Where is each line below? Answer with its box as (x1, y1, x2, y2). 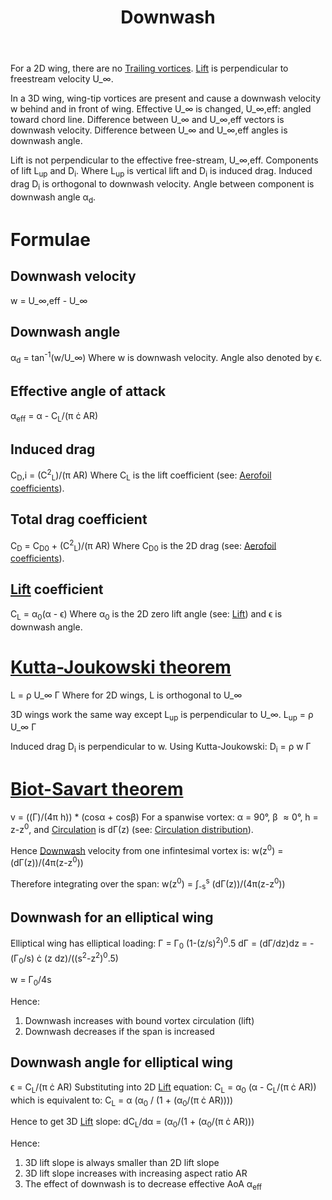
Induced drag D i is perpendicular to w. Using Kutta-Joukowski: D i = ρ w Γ (10, 741, 312, 755)
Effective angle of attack (10, 383, 167, 400)
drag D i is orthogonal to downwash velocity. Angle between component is (10, 177, 315, 192)
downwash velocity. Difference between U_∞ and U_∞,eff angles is (10, 124, 288, 136)
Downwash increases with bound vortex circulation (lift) (24, 1015, 255, 1026)
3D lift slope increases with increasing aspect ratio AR (24, 1167, 248, 1180)
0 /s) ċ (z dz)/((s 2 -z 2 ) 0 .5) (18, 950, 119, 966)
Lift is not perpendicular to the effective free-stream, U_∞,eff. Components (10, 154, 319, 166)
